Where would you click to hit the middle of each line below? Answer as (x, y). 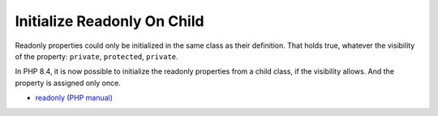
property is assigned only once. (68, 83)
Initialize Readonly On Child (109, 21)
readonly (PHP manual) (74, 98)
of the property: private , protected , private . (97, 56)
